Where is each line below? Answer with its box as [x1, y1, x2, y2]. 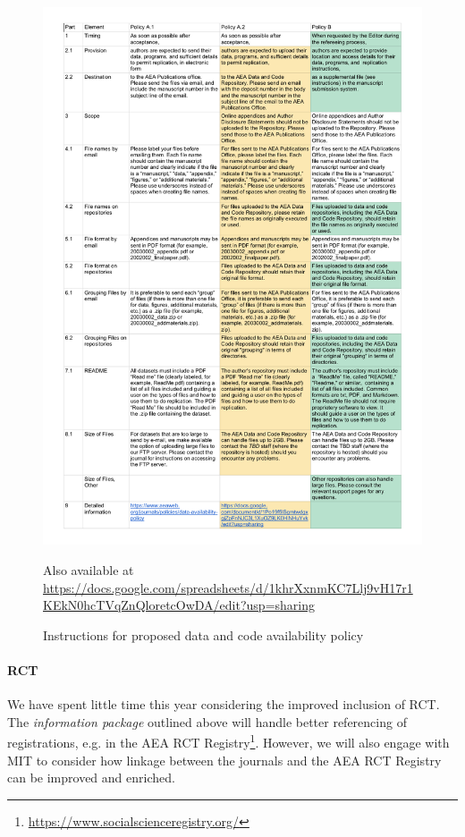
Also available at [43, 560, 134, 579]
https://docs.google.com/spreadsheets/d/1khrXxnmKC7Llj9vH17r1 [43, 578, 413, 596]
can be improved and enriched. [7, 768, 175, 787]
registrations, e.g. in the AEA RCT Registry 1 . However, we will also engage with [7, 731, 450, 751]
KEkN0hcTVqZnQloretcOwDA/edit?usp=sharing [43, 596, 315, 614]
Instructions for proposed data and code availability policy [43, 625, 364, 644]
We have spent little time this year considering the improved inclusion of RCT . [7, 695, 440, 714]
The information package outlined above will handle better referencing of [7, 712, 407, 731]
